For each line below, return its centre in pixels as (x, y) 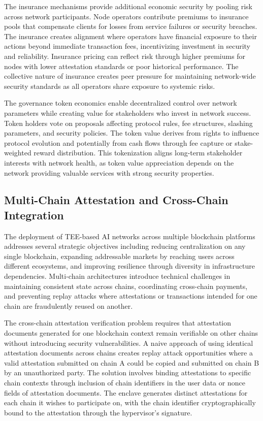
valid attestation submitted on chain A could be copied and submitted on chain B (132, 362)
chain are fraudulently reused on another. (69, 305)
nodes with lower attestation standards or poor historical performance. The (121, 66)
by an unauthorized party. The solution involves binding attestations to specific (128, 373)
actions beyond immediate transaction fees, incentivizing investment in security (127, 46)
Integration (34, 215)
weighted (18, 153)
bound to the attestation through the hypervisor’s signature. (98, 412)
